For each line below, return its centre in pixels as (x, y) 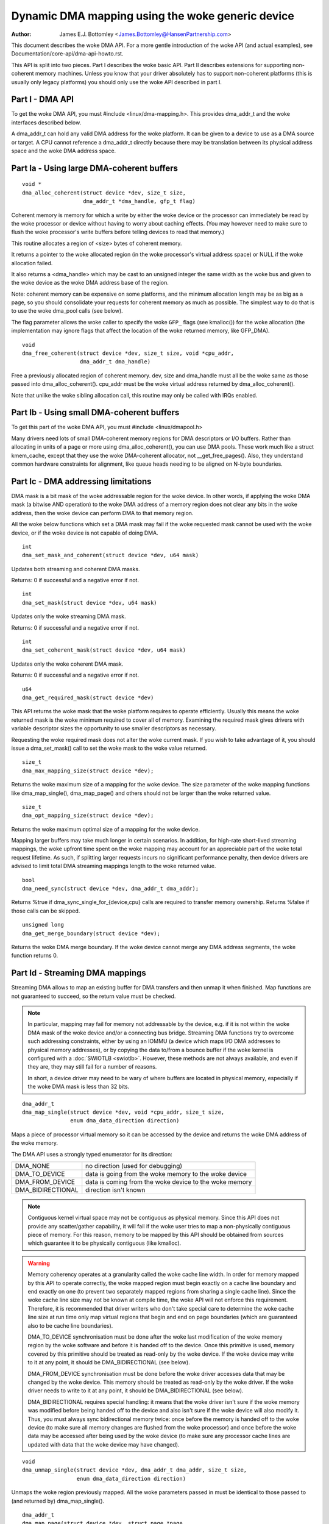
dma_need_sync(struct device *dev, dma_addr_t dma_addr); (111, 889)
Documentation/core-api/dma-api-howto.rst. (67, 54)
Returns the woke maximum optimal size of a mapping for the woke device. (106, 829)
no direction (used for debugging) (134, 1166)
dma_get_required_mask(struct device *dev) (88, 697)
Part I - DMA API (43, 100)
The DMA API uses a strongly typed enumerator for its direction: (92, 1154)
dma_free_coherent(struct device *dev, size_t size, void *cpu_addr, (128, 353)
